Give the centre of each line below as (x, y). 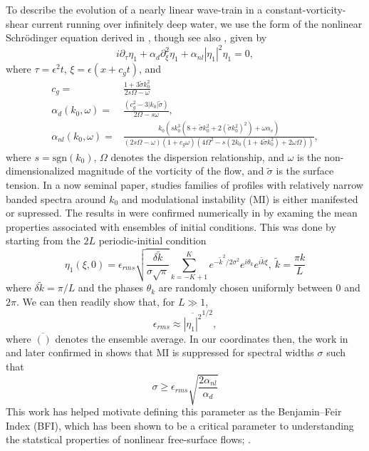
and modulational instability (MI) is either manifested (240, 198)
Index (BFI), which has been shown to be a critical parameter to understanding (180, 425)
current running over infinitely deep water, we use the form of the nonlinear (197, 23)
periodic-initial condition (152, 240)
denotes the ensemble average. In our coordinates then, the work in (202, 338)
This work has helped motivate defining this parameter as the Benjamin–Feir (174, 411)
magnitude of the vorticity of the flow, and (171, 171)
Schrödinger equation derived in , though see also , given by (136, 37)
